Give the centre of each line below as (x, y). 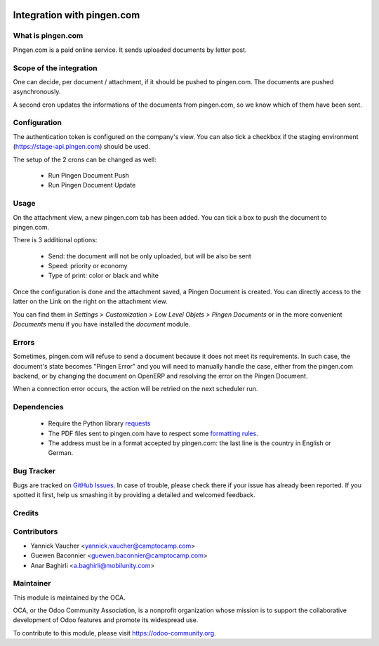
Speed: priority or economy (88, 266)
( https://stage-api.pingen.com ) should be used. (81, 147)
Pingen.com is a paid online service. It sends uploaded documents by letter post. (130, 50)
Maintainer (32, 584)
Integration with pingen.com (77, 15)
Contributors (35, 532)
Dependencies (39, 407)
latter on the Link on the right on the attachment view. (90, 301)
